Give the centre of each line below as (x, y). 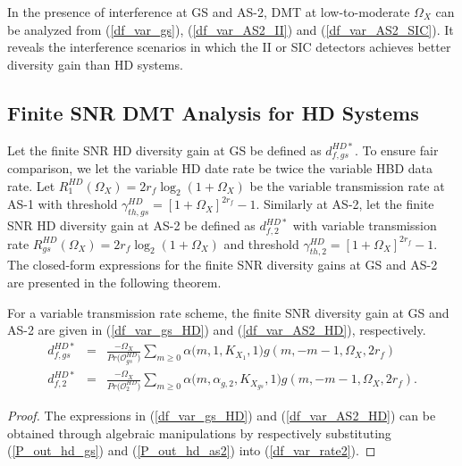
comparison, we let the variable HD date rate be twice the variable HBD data (220, 168)
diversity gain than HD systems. (95, 64)
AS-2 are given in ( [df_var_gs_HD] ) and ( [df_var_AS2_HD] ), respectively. (217, 330)
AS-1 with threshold (63, 204)
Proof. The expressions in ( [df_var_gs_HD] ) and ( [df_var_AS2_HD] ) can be (222, 416)
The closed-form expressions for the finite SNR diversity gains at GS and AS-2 (223, 265)
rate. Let (31, 185)
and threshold (261, 243)
